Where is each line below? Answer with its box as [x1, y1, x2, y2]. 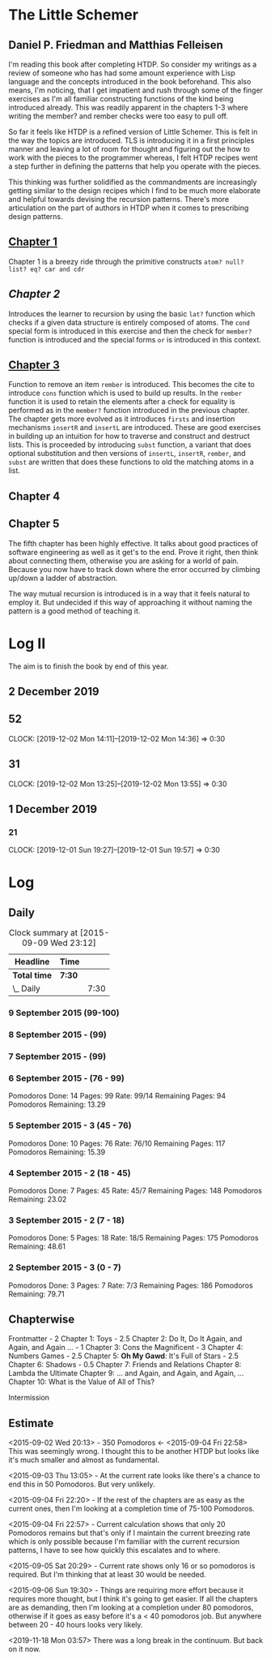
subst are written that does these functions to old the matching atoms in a [8, 457, 255, 467]
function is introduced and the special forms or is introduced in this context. [8, 334, 261, 344]
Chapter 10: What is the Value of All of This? [8, 1377, 155, 1387]
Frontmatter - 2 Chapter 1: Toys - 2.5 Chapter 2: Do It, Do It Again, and [8, 1334, 243, 1344]
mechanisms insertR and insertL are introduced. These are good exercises [8, 423, 261, 432]
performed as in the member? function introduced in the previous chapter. [8, 406, 250, 415]
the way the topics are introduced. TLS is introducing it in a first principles [8, 135, 255, 145]
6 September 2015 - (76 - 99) [8, 1073, 125, 1084]
